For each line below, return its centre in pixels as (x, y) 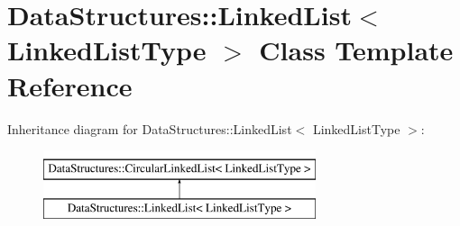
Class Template (356, 50)
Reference (70, 85)
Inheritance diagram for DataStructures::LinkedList (150, 128)
